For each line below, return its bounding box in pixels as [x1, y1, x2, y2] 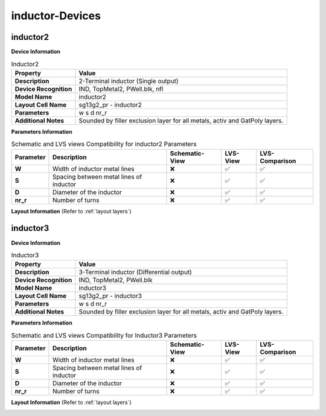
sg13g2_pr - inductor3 [78, 292, 142, 300]
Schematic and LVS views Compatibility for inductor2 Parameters [11, 140, 197, 148]
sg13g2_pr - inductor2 [78, 100, 142, 109]
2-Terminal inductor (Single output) [78, 77, 179, 85]
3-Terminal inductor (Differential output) [78, 268, 193, 277]
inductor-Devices [11, 9, 101, 22]
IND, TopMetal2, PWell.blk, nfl [78, 84, 164, 93]
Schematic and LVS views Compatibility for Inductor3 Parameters [11, 331, 197, 339]
